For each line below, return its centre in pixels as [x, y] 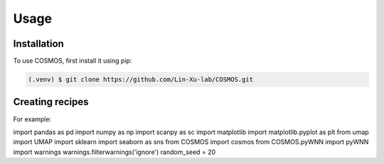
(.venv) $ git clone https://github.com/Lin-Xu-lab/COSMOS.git [141, 80]
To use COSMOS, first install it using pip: [73, 61]
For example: [32, 119]
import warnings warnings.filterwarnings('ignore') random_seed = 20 [114, 152]
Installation [38, 44]
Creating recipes [51, 102]
